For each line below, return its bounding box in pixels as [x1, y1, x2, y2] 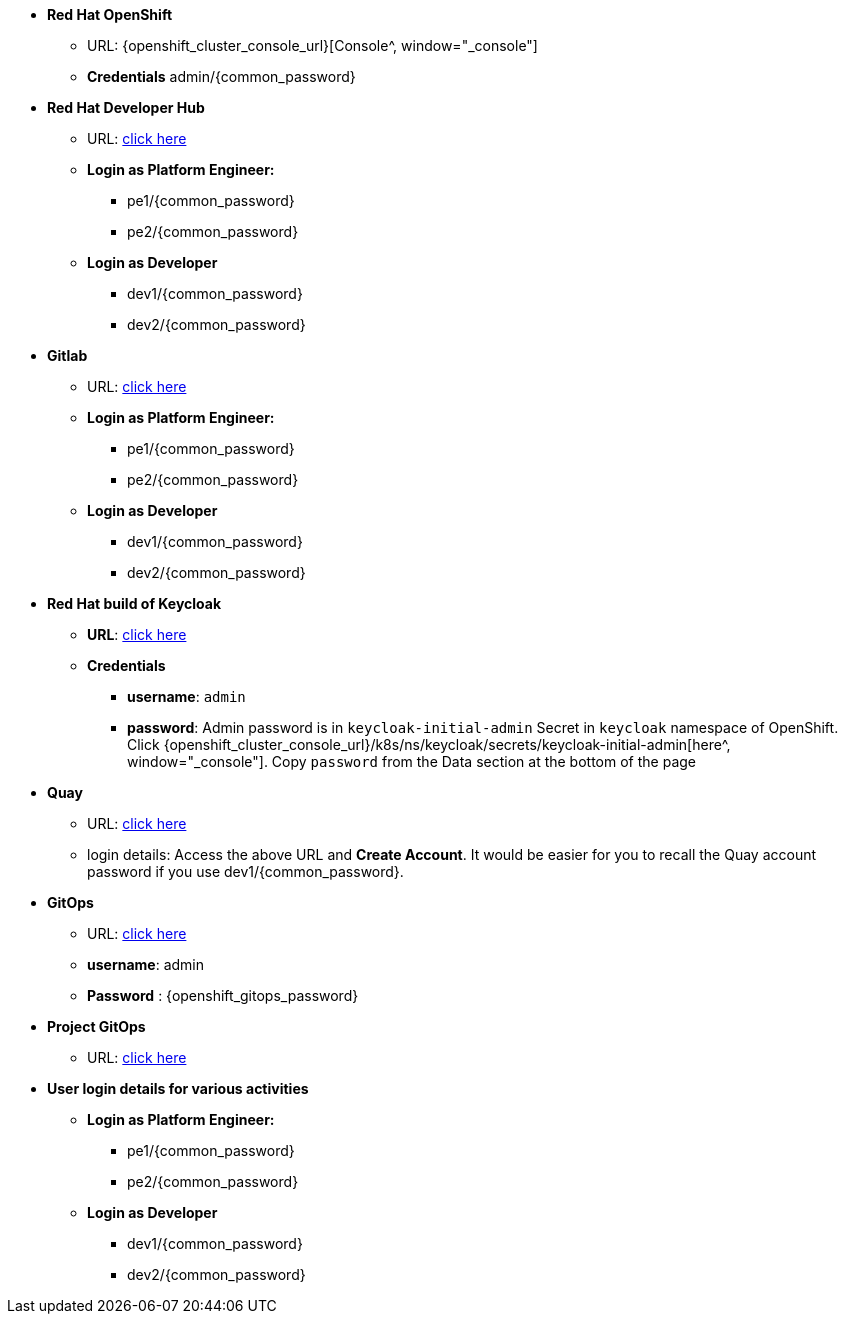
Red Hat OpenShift [47, 6, 173, 23]
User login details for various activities [47, 1080, 309, 1097]
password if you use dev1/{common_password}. [87, 863, 404, 880]
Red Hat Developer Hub [47, 99, 205, 116]
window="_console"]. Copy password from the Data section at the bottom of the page [127, 753, 696, 770]
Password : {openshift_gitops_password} [87, 987, 359, 1004]
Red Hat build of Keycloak [47, 595, 222, 612]
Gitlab [47, 347, 88, 364]
